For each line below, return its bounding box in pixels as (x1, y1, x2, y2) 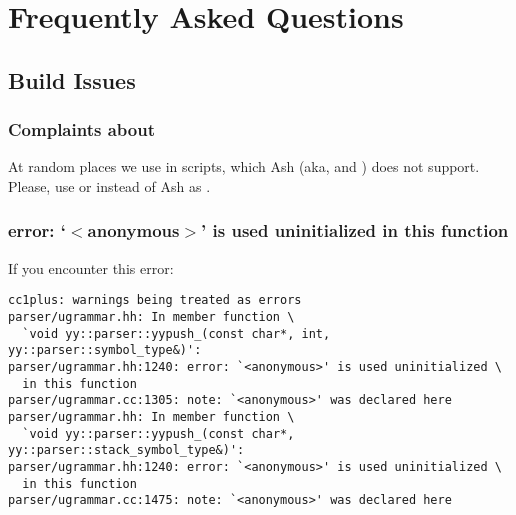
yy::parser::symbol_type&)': (8, 343, 202, 358)
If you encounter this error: (8, 257, 174, 278)
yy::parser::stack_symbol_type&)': (8, 443, 245, 458)
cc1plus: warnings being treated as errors (8, 293, 302, 308)
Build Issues (8, 64, 136, 95)
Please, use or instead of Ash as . (8, 175, 211, 196)
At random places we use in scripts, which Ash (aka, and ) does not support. (8, 156, 480, 177)
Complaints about (8, 117, 155, 142)
